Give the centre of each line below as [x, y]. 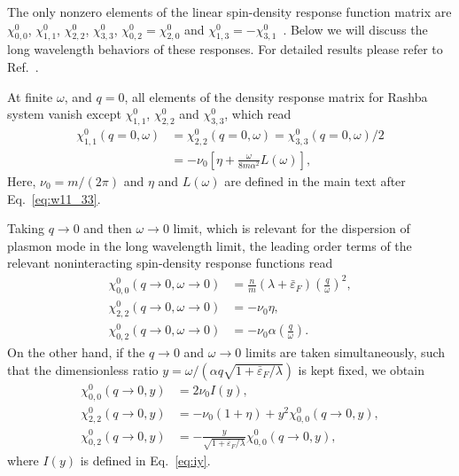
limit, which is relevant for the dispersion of [292, 228]
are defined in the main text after [315, 180]
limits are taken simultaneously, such [345, 352]
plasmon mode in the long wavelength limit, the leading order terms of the [210, 245]
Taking [26, 228]
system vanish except [64, 114]
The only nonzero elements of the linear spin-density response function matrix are [229, 12]
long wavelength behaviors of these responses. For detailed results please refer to [225, 49]
